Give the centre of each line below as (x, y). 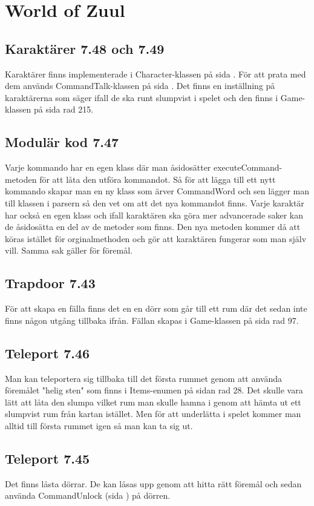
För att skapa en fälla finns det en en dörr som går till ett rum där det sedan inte (156, 308)
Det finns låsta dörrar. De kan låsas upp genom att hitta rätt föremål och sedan (153, 483)
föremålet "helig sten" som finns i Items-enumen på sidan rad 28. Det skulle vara (154, 390)
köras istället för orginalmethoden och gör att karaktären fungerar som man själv (156, 238)
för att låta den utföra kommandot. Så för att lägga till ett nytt (158, 179)
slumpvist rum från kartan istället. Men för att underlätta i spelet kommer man (153, 414)
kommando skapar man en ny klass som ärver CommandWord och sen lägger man (157, 191)
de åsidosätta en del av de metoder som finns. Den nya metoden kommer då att (153, 227)
